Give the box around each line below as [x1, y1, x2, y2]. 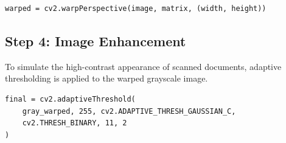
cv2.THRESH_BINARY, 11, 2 [22, 119, 127, 128]
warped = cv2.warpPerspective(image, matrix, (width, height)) [5, 4, 267, 13]
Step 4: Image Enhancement [5, 31, 186, 50]
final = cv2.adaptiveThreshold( [5, 94, 136, 103]
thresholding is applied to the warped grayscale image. [5, 72, 208, 85]
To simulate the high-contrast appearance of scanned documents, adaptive [5, 60, 282, 72]
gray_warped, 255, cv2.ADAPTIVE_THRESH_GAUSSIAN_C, [22, 106, 236, 116]
